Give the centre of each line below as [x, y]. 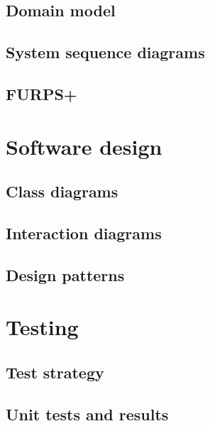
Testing [42, 327]
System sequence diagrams [105, 52]
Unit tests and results [87, 414]
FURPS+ [42, 93]
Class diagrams [62, 191]
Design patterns [65, 274]
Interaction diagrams [84, 233]
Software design [84, 146]
